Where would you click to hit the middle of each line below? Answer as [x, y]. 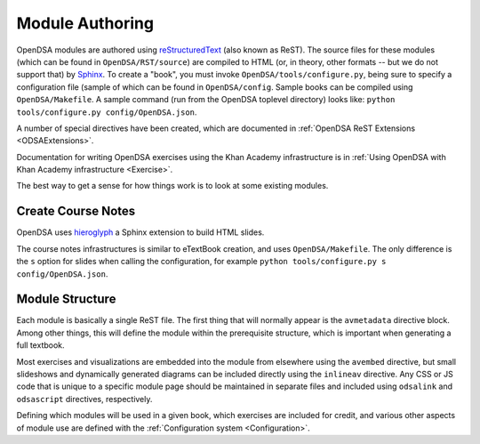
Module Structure [66, 299]
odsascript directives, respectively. [84, 399]
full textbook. [41, 345]
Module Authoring [85, 23]
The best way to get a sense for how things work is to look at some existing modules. [172, 186]
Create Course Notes [76, 211]
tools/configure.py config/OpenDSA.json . [107, 112]
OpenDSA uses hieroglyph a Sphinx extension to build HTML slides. [140, 232]
